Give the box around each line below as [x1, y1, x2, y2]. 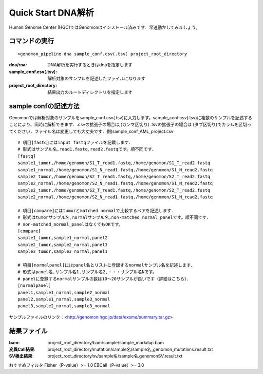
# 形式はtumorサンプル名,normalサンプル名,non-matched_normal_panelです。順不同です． [18, 215, 211, 220]
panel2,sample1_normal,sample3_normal [18, 296, 111, 302]
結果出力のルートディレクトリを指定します [47, 89, 133, 95]
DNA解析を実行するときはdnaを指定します [47, 62, 133, 68]
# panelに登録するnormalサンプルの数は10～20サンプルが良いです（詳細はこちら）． [18, 276, 191, 281]
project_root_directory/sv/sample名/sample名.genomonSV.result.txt [47, 353, 183, 359]
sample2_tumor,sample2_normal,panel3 [18, 242, 108, 247]
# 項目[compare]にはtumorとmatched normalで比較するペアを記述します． [18, 207, 176, 213]
